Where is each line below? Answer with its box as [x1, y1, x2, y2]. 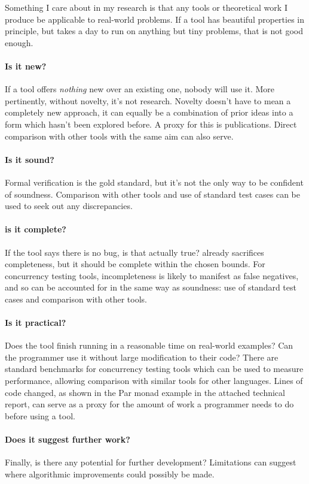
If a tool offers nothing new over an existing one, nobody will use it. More [5, 83, 274, 95]
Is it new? [5, 59, 47, 72]
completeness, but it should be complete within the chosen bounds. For [5, 258, 265, 270]
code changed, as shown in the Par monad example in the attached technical [5, 386, 285, 398]
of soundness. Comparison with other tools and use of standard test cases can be [5, 187, 300, 200]
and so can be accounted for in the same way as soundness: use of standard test [5, 281, 296, 294]
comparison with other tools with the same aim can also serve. [5, 129, 234, 142]
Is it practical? [5, 316, 66, 329]
